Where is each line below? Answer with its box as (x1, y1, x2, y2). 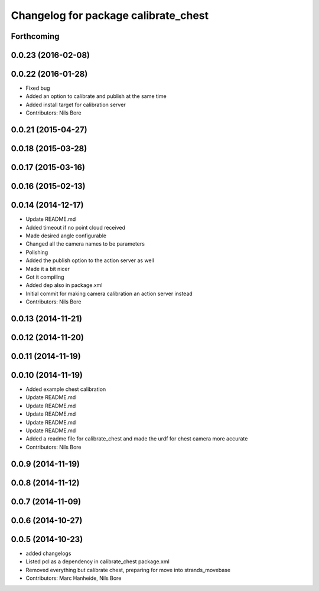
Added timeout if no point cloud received (25, 224, 125, 231)
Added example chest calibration (25, 386, 106, 393)
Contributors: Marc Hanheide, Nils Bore (25, 574, 122, 582)
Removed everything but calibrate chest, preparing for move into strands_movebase (25, 566, 230, 573)
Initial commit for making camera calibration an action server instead (25, 290, 193, 297)
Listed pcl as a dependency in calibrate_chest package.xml (25, 558, 170, 565)
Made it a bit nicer (25, 265, 70, 272)
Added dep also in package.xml (25, 282, 103, 289)
